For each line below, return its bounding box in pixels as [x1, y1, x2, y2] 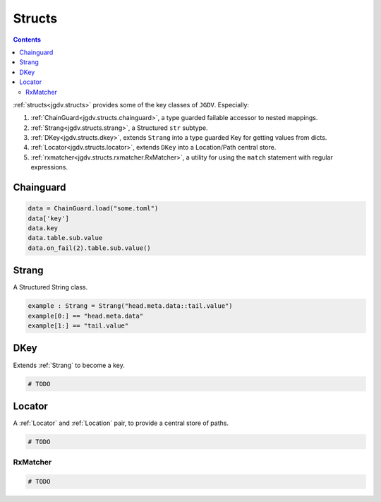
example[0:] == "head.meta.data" [28, 311, 144, 320]
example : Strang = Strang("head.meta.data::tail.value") [28, 302, 233, 310]
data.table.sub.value [28, 234, 103, 242]
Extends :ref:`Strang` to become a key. [13, 361, 125, 369]
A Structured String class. [13, 283, 88, 292]
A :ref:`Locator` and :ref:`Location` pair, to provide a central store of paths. [13, 419, 229, 427]
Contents [13, 35, 42, 44]
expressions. [30, 163, 68, 172]
